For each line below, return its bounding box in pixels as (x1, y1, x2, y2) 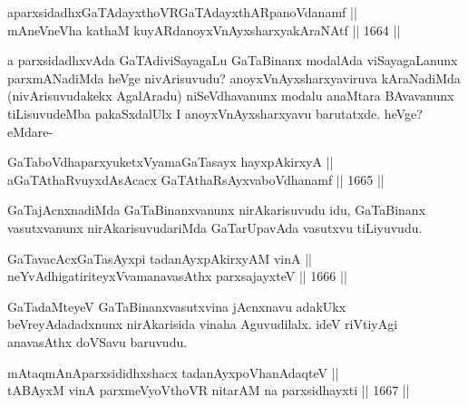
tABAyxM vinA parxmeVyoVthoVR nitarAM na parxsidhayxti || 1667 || (7, 381, 410, 400)
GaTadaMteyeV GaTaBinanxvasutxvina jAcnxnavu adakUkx (7, 296, 346, 315)
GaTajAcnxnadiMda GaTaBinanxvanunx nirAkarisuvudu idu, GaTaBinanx (7, 200, 426, 219)
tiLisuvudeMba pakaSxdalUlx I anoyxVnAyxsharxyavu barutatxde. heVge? (7, 103, 423, 122)
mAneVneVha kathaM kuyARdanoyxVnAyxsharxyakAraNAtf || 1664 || (7, 20, 401, 39)
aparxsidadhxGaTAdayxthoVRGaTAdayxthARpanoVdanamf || (7, 3, 357, 21)
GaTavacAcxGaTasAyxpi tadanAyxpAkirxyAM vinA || (7, 248, 312, 267)
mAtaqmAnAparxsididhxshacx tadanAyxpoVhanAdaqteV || (7, 362, 339, 382)
